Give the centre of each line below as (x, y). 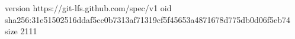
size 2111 (21, 31)
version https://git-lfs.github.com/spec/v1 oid (88, 8)
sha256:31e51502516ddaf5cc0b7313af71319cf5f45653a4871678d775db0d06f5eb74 (147, 19)
